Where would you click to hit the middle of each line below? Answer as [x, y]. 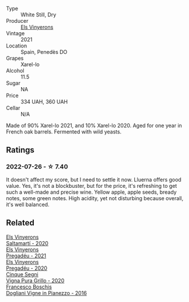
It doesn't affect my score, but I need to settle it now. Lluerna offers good [94, 179]
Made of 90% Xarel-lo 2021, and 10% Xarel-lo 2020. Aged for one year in [94, 126]
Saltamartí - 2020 [27, 243]
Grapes [15, 58]
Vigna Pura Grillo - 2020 [35, 280]
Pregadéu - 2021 [26, 255]
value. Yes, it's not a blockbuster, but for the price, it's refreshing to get [92, 186]
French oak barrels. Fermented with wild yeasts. [64, 132]
